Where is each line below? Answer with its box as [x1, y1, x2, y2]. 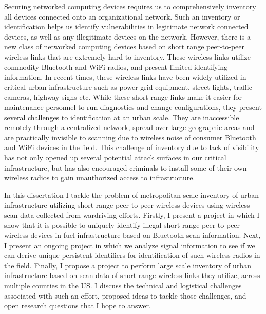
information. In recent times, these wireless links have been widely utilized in [4, 71, 246, 82]
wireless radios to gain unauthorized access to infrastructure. [4, 172, 195, 183]
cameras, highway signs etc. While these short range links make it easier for [4, 91, 242, 102]
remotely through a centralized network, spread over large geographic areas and [4, 122, 255, 133]
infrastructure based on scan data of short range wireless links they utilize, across [4, 270, 260, 281]
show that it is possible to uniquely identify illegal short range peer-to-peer [4, 219, 240, 230]
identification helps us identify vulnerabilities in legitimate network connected [4, 21, 249, 32]
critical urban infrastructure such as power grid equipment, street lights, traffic [4, 81, 252, 92]
